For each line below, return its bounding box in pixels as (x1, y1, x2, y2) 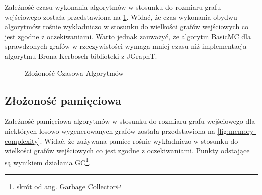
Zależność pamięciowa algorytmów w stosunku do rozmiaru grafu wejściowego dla (5, 116, 255, 126)
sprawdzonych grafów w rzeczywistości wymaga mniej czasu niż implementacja (5, 41, 247, 51)
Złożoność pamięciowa (5, 92, 121, 108)
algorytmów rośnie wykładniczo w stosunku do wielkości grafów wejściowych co (5, 21, 249, 32)
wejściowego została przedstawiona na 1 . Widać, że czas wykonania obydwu (5, 11, 237, 22)
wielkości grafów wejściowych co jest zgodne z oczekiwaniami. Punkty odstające (5, 145, 250, 156)
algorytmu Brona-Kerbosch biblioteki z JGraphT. (5, 50, 157, 61)
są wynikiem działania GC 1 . (5, 155, 91, 167)
